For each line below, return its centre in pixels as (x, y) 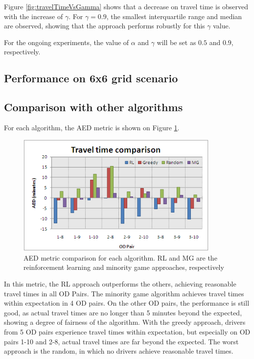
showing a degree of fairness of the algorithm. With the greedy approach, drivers (125, 322)
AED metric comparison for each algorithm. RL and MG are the (120, 257)
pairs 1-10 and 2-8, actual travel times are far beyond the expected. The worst (121, 341)
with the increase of (34, 16)
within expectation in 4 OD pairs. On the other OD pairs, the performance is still (127, 303)
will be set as (176, 42)
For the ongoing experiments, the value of (67, 42)
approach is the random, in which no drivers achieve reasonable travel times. (119, 351)
